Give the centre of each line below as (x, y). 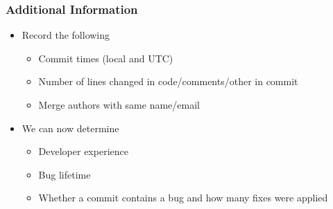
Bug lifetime (65, 174)
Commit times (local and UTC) (106, 58)
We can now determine (70, 128)
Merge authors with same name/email (119, 104)
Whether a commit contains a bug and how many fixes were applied (183, 198)
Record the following (66, 35)
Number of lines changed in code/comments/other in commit (168, 81)
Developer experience (83, 151)
